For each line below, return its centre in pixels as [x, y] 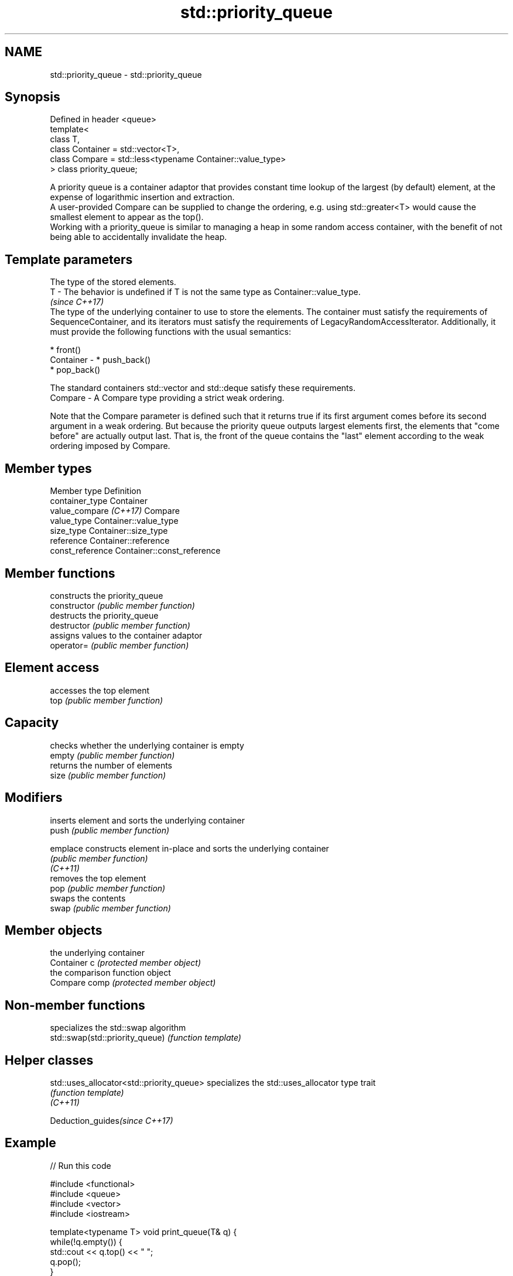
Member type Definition [95, 491]
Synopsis [33, 97]
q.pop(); [65, 1261]
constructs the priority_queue [107, 595]
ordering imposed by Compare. [110, 446]
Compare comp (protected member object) [133, 983]
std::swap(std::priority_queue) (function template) [146, 1038]
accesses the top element [100, 690]
